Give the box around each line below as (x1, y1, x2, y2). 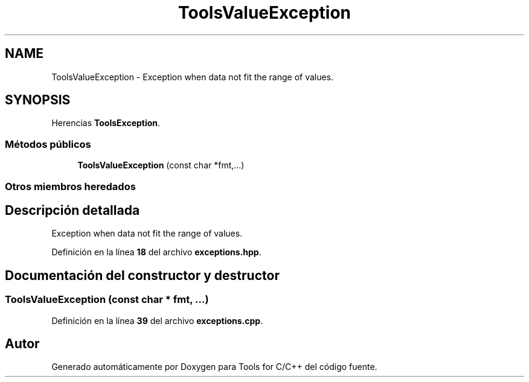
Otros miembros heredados (5, 180, 136, 193)
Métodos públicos (5, 138, 91, 150)
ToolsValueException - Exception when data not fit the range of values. (51, 71, 334, 82)
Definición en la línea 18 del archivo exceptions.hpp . (51, 247, 261, 258)
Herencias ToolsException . (51, 118, 161, 129)
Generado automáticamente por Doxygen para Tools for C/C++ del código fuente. (51, 361, 377, 372)
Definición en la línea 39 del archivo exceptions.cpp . (51, 315, 263, 326)
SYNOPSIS (5, 92, 71, 108)
